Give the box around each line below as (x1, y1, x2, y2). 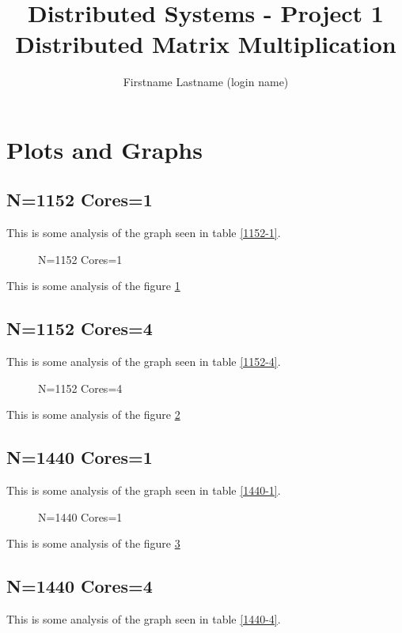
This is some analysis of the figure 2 (6, 406, 180, 423)
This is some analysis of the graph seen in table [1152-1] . (6, 224, 281, 241)
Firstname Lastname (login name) (123, 73, 289, 90)
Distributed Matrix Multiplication (15, 28, 396, 60)
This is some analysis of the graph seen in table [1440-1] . (6, 482, 281, 499)
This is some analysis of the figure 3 (6, 535, 180, 552)
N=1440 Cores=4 (6, 574, 153, 598)
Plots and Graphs (6, 133, 203, 165)
